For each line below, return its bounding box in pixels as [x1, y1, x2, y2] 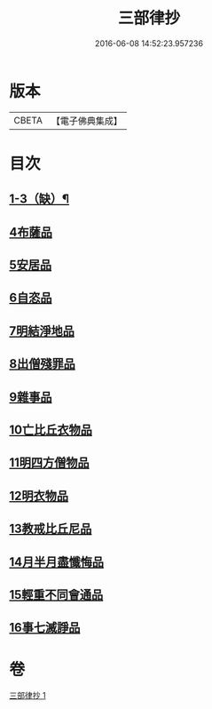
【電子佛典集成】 [51, 115, 122, 127]
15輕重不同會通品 [9, 587, 104, 602]
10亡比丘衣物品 [9, 423, 93, 437]
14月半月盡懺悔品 [9, 554, 105, 570]
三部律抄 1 [9, 690, 46, 701]
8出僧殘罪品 [9, 356, 75, 371]
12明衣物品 [9, 488, 69, 503]
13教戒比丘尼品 [9, 522, 92, 537]
